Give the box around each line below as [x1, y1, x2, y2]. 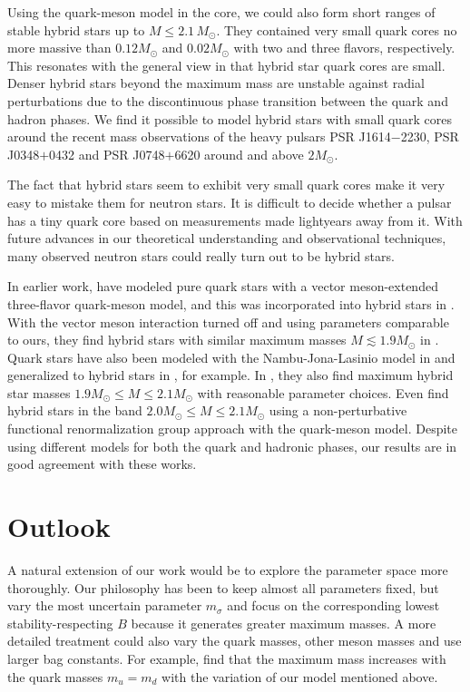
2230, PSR [400, 127, 459, 146]
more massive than [7, 38, 112, 57]
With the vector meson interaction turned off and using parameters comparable [7, 312, 449, 331]
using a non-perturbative [269, 401, 407, 420]
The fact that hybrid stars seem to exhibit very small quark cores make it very [7, 175, 446, 194]
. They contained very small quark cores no [216, 20, 457, 39]
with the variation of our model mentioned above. [162, 667, 438, 686]
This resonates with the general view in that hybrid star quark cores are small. [7, 55, 446, 74]
